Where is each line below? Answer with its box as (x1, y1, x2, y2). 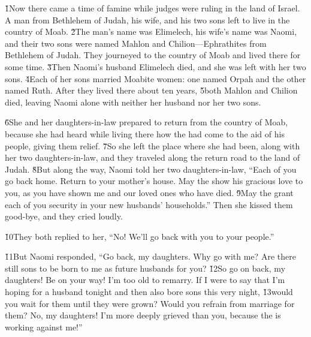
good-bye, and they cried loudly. (5, 210, 123, 222)
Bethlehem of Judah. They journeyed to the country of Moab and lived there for (5, 49, 301, 61)
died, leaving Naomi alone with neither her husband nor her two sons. (5, 95, 261, 108)
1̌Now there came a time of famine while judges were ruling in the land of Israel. (5, 2, 300, 14)
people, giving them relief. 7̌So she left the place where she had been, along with (5, 139, 300, 152)
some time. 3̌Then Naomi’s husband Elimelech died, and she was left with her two (5, 60, 306, 73)
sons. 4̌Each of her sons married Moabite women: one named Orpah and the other (5, 72, 306, 85)
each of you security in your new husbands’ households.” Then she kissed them (5, 198, 293, 210)
